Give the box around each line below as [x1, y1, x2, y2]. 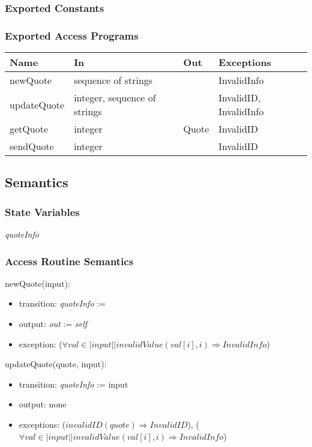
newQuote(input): [5, 277, 70, 289]
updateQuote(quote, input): [5, 358, 107, 370]
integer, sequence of [74, 91, 156, 105]
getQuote [10, 122, 49, 136]
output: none [19, 398, 67, 410]
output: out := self [19, 317, 88, 330]
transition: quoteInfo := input [19, 377, 128, 390]
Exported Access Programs [5, 28, 139, 43]
